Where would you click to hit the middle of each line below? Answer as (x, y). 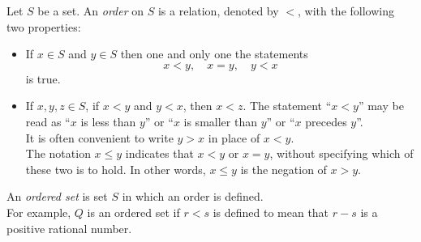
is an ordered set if (133, 212)
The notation (58, 153)
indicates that (159, 153)
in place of (234, 137)
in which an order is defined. (193, 196)
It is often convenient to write (99, 137)
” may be (381, 106)
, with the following (346, 11)
